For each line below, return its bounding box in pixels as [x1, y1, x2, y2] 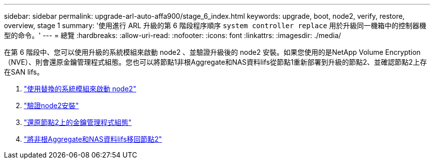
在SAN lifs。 [4, 68, 44, 76]
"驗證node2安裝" [24, 101, 79, 110]
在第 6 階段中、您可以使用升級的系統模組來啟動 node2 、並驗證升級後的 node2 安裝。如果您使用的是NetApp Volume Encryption [4, 48, 421, 56]
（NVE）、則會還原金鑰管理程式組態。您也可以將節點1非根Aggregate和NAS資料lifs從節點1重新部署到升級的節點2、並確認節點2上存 [4, 58, 427, 66]
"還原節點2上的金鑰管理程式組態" [24, 118, 132, 126]
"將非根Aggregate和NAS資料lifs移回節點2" [24, 135, 162, 143]
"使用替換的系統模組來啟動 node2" [24, 84, 136, 93]
